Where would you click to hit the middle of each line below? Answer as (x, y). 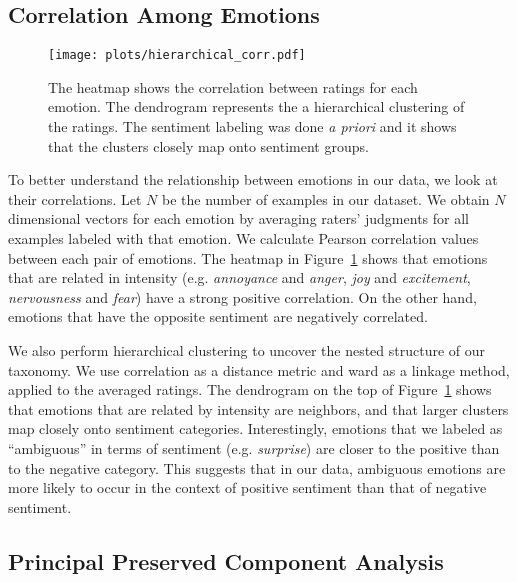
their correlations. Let (75, 198)
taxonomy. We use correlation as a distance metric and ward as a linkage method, (259, 369)
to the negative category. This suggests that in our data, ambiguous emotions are (257, 467)
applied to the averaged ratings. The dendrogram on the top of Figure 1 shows (250, 389)
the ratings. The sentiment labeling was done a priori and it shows (252, 126)
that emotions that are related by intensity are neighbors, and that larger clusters (258, 408)
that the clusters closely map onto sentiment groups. (208, 145)
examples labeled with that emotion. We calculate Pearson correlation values (243, 238)
